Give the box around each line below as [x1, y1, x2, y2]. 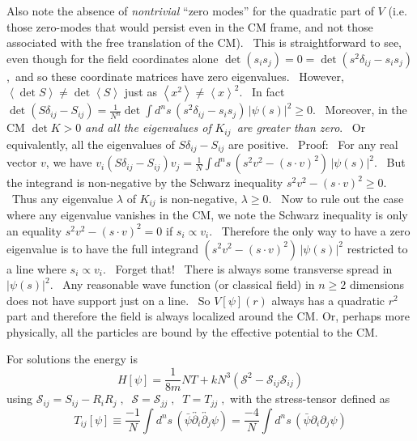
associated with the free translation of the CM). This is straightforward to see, [6, 34, 402, 51]
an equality [6, 222, 62, 239]
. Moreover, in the [313, 101, 407, 118]
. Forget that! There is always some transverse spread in [102, 260, 393, 277]
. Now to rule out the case [268, 189, 404, 206]
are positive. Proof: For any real [228, 135, 398, 152]
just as [124, 83, 157, 100]
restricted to [347, 240, 408, 257]
